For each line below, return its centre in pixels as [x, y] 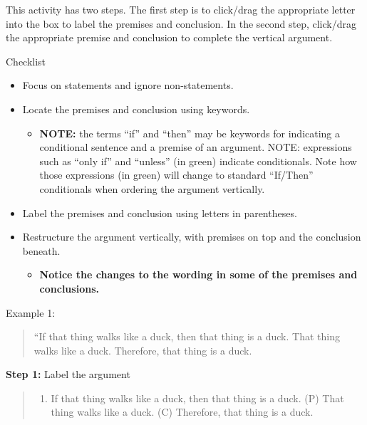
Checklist [26, 61]
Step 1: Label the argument [68, 374]
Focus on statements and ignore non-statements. [128, 85]
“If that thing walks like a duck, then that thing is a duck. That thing [187, 336]
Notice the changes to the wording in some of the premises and [198, 274]
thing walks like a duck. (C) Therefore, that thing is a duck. [182, 412]
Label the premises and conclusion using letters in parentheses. [160, 213]
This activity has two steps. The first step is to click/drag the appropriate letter [181, 9]
